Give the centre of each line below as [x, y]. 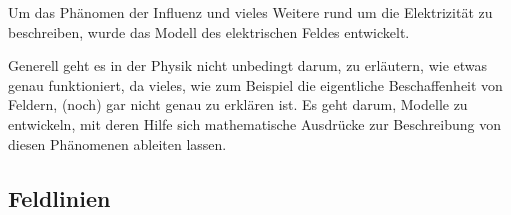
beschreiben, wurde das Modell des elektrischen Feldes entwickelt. [209, 31]
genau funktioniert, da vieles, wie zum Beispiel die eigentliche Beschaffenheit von [255, 84]
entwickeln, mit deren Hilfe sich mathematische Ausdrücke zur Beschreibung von [254, 123]
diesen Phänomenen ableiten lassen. [117, 143]
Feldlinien [59, 197]
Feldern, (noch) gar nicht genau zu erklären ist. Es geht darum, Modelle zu [238, 104]
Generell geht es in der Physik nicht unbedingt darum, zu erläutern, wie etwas [248, 65]
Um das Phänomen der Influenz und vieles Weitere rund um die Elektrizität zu [250, 12]
